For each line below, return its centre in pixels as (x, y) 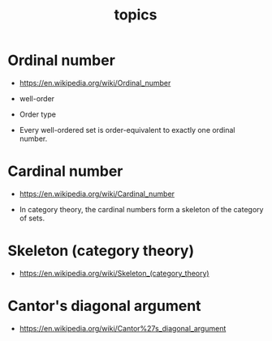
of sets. (32, 218)
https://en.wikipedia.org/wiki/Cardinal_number (97, 194)
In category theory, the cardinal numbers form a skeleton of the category (141, 209)
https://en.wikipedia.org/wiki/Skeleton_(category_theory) (114, 273)
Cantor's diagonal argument (104, 306)
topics (136, 15)
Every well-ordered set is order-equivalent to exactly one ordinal (127, 130)
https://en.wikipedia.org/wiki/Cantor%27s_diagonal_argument (123, 328)
